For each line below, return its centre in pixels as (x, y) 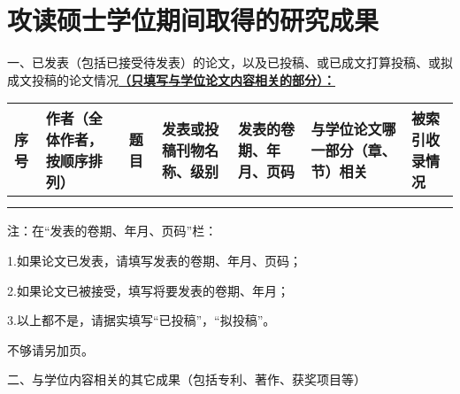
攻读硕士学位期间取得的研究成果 (193, 20)
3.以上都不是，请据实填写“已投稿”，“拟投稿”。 (142, 320)
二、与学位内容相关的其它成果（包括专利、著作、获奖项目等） (187, 379)
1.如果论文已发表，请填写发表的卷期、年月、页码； (154, 260)
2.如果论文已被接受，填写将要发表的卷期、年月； (148, 290)
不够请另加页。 (50, 349)
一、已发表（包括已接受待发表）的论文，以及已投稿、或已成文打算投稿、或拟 (230, 62)
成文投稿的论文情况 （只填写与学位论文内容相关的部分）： (171, 79)
